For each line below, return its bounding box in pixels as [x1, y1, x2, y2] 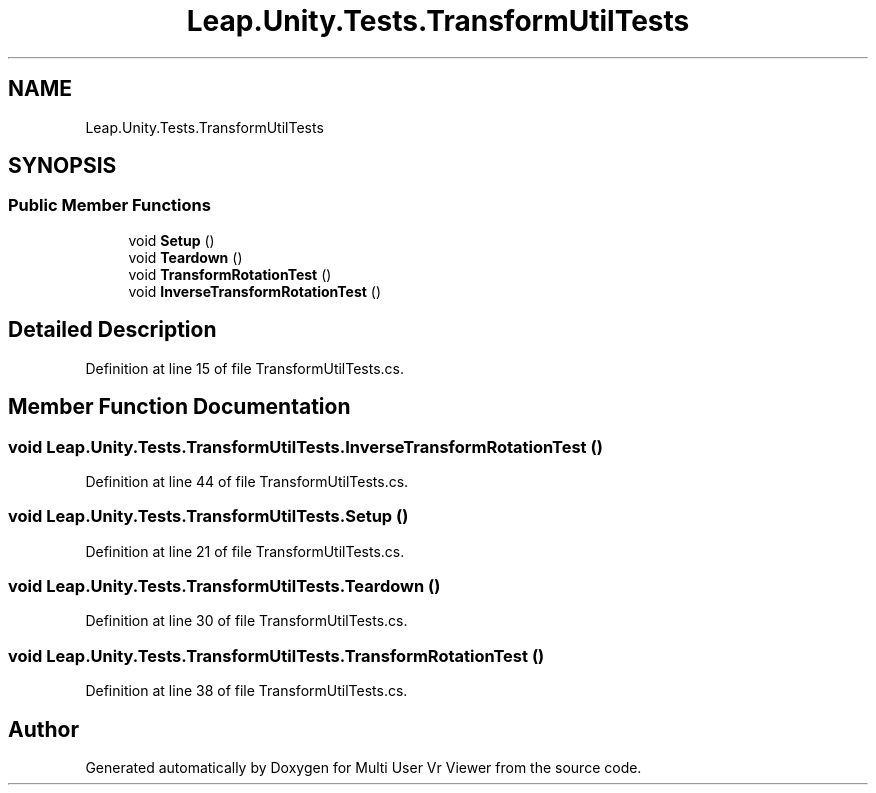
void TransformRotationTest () [128, 265, 332, 283]
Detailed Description [8, 317, 217, 343]
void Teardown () [128, 248, 243, 266]
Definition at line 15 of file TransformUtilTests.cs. [85, 359, 405, 377]
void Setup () [128, 231, 215, 249]
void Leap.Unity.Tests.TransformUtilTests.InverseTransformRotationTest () [8, 436, 603, 457]
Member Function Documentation [8, 394, 351, 420]
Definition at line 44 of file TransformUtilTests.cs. [85, 472, 409, 490]
